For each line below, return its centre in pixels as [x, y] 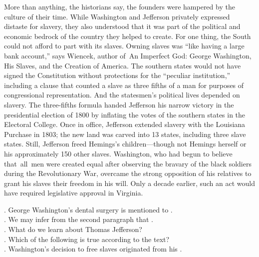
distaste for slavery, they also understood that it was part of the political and [122, 26]
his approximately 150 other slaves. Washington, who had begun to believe [118, 153]
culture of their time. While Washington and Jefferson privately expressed [117, 16]
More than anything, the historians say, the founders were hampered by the [120, 6]
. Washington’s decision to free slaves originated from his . [93, 249]
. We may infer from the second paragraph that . [79, 219]
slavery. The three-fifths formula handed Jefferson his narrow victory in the [119, 104]
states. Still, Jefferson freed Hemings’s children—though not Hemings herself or [125, 144]
